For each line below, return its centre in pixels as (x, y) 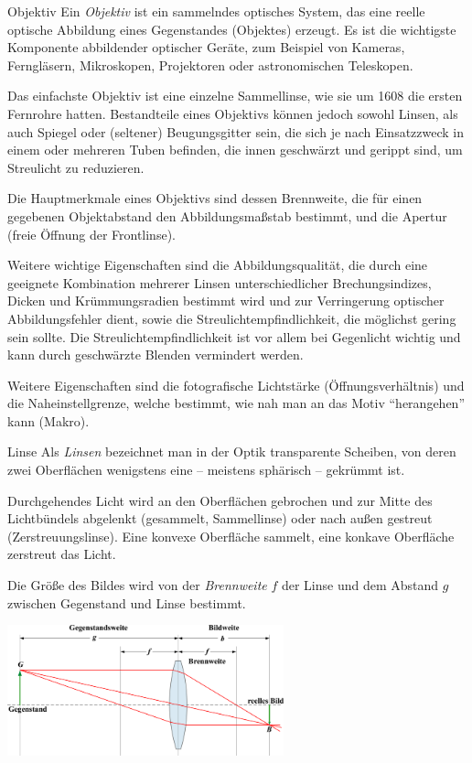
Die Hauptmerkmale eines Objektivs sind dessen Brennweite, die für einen (215, 198)
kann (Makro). (48, 420)
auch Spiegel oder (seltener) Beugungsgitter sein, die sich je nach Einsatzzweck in (236, 131)
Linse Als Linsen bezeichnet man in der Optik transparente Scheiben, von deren (232, 451)
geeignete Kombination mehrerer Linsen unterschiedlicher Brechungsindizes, (220, 282)
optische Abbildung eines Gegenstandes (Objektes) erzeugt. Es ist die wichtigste (232, 29)
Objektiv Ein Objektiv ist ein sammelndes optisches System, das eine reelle (216, 11)
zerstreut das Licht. (62, 554)
